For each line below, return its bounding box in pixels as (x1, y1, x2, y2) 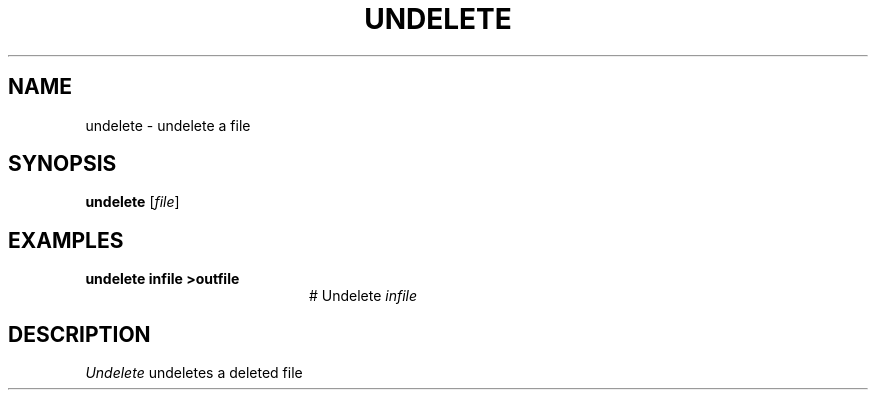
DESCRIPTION (8, 321, 151, 347)
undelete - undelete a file (85, 116, 251, 134)
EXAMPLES (8, 227, 124, 253)
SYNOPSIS (8, 151, 117, 177)
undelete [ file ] (85, 193, 180, 211)
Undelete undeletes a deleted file (85, 364, 303, 382)
